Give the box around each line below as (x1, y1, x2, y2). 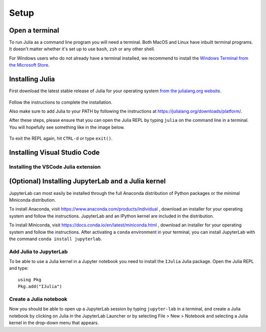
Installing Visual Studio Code (9, 148, 100, 156)
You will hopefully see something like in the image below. (9, 124, 125, 130)
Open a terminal (9, 26, 59, 35)
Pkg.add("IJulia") (18, 284, 63, 290)
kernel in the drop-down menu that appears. (9, 320, 99, 326)
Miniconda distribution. (9, 197, 56, 203)
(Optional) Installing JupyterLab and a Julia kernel (9, 177, 166, 185)
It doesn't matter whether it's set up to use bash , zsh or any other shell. (9, 46, 155, 52)
